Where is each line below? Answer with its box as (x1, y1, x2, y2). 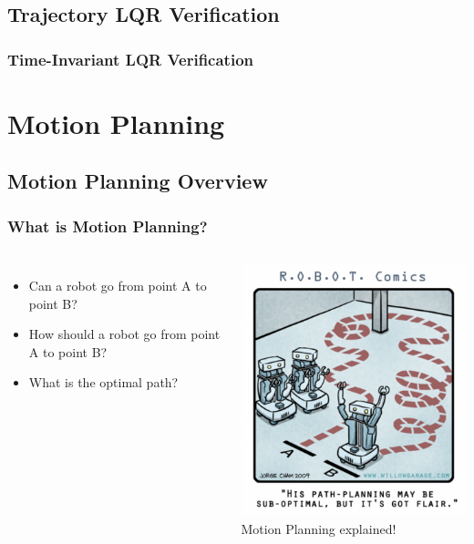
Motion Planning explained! (241, 519, 397, 539)
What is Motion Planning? (7, 214, 208, 237)
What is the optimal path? (28, 373, 179, 392)
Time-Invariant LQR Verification (7, 47, 254, 70)
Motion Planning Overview (7, 167, 268, 195)
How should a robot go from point (28, 324, 221, 344)
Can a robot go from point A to (28, 276, 207, 294)
